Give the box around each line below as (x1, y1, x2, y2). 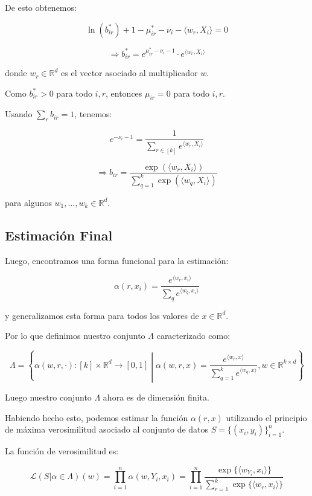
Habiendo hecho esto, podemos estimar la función (5, 411, 188, 424)
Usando (5, 108, 33, 120)
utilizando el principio (226, 411, 307, 424)
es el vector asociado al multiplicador (61, 66, 198, 79)
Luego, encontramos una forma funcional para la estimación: (5, 254, 229, 266)
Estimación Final (5, 225, 113, 244)
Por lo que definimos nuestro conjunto (5, 329, 145, 342)
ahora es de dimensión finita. (103, 391, 209, 404)
